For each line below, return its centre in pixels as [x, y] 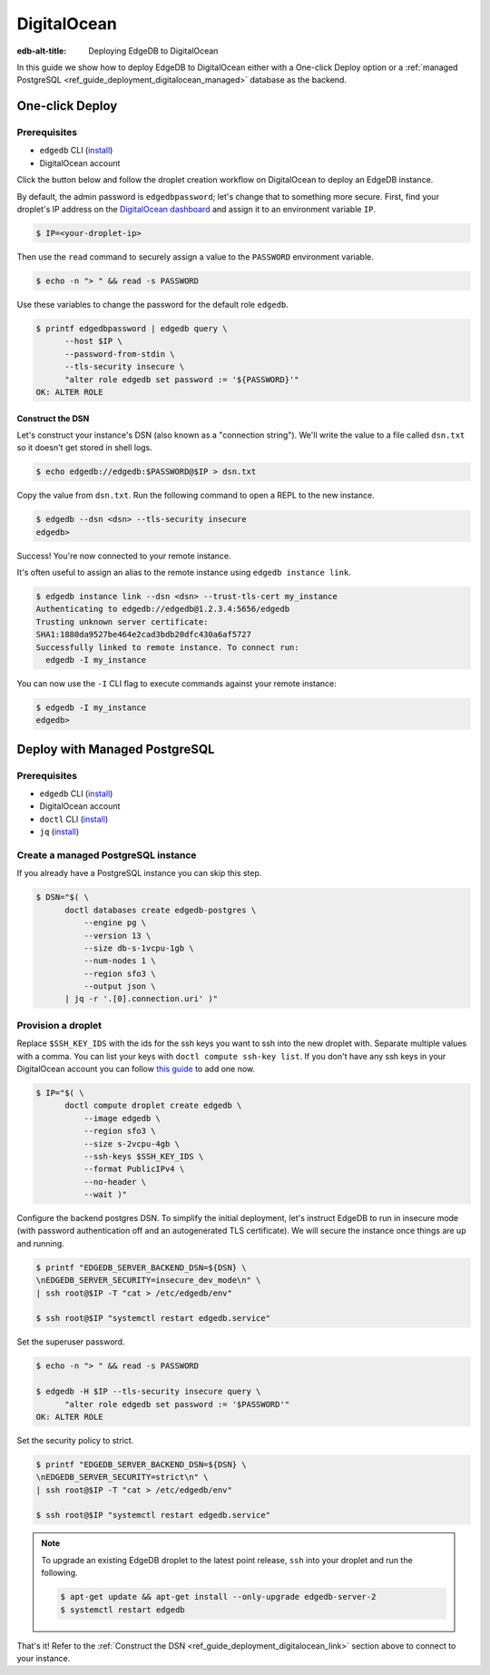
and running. [41, 1243]
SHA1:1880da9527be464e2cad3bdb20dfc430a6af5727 [143, 635]
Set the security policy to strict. [75, 1440]
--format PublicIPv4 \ [134, 1169]
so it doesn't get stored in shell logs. [85, 448]
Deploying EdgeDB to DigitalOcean [153, 51]
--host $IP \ [93, 341]
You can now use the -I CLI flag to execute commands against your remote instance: [177, 683]
